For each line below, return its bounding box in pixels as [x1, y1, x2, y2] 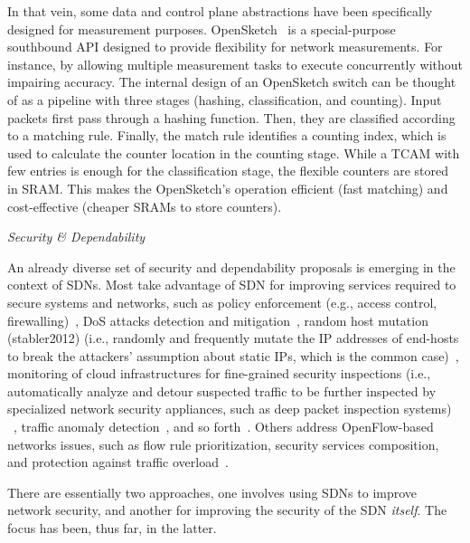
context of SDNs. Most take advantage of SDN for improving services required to [7, 275, 456, 294]
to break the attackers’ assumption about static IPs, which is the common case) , [7, 346, 459, 365]
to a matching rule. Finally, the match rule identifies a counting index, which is [7, 126, 446, 145]
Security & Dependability [7, 227, 146, 246]
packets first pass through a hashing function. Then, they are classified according [7, 108, 456, 127]
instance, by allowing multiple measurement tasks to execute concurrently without [7, 54, 464, 73]
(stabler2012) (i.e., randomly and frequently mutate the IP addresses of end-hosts [7, 329, 459, 348]
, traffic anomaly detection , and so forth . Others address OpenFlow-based [14, 417, 434, 436]
